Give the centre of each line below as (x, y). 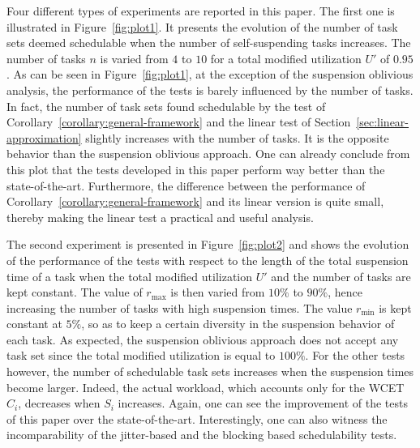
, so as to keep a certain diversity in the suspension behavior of (238, 324)
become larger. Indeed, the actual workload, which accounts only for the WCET (206, 387)
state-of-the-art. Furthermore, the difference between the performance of (186, 185)
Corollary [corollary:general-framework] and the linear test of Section (179, 122)
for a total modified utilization (286, 58)
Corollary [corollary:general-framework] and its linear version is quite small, (195, 201)
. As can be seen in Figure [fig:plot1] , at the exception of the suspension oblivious (210, 74)
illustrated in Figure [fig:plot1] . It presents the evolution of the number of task (202, 26)
